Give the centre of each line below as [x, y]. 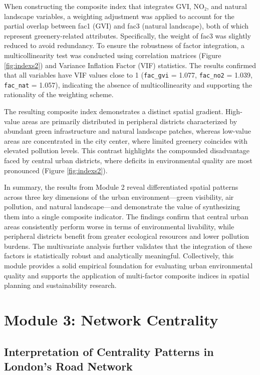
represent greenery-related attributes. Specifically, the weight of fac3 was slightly [127, 35]
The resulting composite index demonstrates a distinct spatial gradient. [114, 111]
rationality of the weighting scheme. [59, 94]
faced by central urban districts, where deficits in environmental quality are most [128, 160]
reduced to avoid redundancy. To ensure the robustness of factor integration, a [124, 45]
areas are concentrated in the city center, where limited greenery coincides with [126, 140]
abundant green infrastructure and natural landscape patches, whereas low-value [127, 131]
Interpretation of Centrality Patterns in [109, 351]
